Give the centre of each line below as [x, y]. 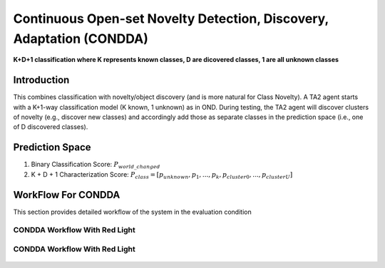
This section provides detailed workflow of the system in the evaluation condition [133, 212]
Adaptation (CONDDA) [81, 38]
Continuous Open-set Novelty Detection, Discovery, [171, 19]
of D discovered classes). [51, 127]
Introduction [41, 80]
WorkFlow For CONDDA [67, 195]
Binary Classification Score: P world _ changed [96, 165]
